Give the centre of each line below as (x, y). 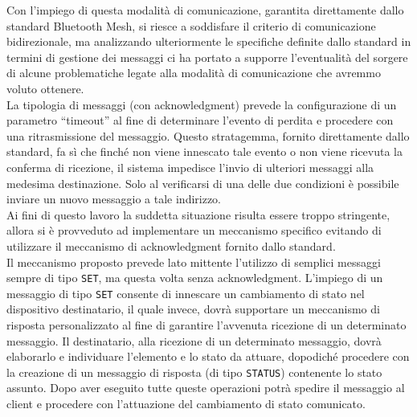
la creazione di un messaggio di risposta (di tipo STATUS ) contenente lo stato (194, 372)
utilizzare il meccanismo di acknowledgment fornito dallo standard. (171, 245)
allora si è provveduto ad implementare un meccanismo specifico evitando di (194, 230)
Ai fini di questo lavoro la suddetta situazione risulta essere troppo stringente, (198, 214)
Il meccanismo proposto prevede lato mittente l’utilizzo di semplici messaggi (194, 262)
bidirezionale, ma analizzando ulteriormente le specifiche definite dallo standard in (209, 41)
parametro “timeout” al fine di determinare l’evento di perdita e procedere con (200, 120)
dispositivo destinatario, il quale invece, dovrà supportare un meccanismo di (193, 309)
